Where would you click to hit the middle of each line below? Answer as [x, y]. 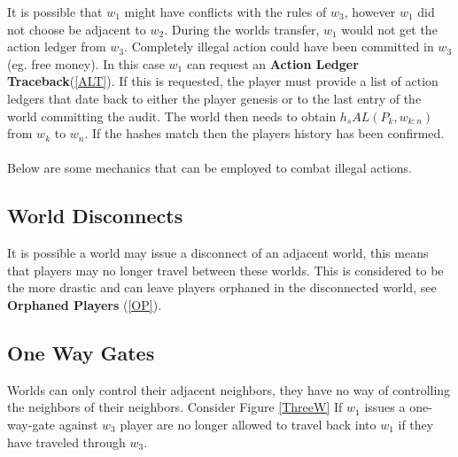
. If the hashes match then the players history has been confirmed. [264, 133]
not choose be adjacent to [77, 29]
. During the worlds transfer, [242, 29]
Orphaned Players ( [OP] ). [85, 304]
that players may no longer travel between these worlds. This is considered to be [225, 270]
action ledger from [57, 46]
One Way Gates [81, 352]
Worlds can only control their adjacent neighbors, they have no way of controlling [229, 389]
